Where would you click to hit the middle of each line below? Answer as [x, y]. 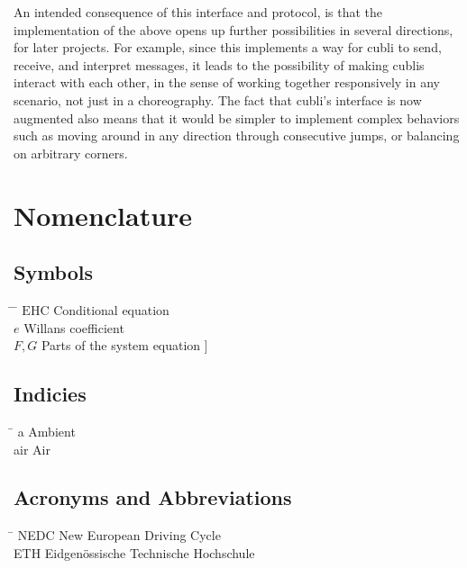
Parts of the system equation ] [124, 345]
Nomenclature [103, 215]
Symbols [54, 272]
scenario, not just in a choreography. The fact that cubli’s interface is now [218, 99]
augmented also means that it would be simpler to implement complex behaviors [237, 117]
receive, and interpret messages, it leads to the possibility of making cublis [219, 64]
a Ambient [46, 431]
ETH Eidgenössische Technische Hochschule [134, 552]
